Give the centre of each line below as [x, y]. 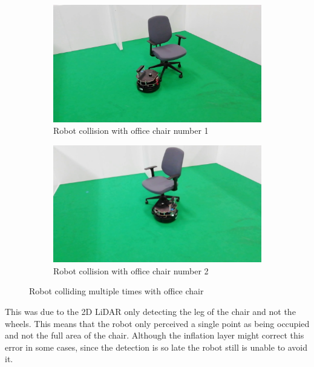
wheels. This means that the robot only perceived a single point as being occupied [157, 323]
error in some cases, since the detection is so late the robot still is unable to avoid [156, 347]
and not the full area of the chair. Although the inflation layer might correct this [155, 335]
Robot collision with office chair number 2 [131, 270]
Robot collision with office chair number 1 [131, 131]
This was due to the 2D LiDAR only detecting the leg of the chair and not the [150, 311]
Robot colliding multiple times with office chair [116, 291]
